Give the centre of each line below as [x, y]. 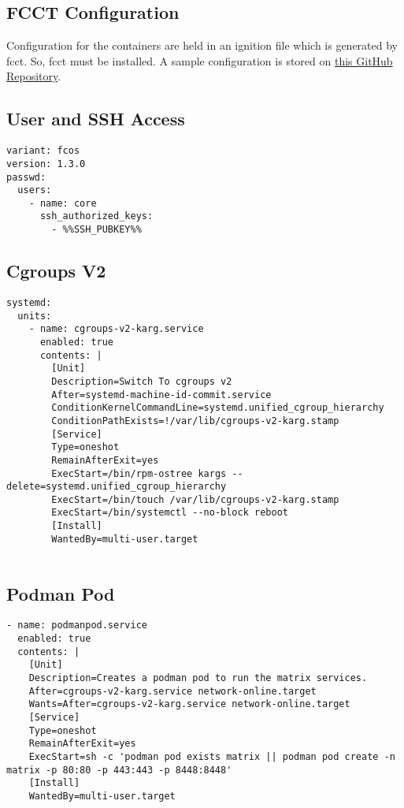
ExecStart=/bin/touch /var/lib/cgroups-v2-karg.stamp [195, 499]
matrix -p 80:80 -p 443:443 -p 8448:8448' [119, 770]
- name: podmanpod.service [77, 626]
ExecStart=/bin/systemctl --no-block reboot [170, 513]
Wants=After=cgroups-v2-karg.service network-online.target [189, 704]
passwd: [26, 177]
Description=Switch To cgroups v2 [142, 381]
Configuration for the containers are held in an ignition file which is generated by [202, 45]
